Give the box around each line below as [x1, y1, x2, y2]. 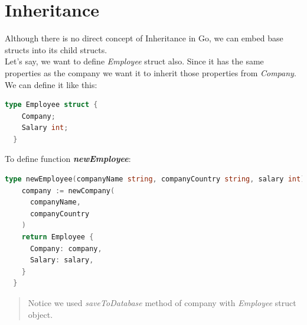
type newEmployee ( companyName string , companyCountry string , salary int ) [5, 175, 305, 184]
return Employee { [21, 233, 94, 242]
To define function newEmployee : [5, 152, 131, 165]
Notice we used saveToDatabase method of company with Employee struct [28, 297, 296, 308]
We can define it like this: [5, 78, 97, 90]
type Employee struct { [5, 100, 98, 109]
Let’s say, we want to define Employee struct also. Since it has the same [5, 55, 264, 67]
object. [28, 308, 53, 320]
